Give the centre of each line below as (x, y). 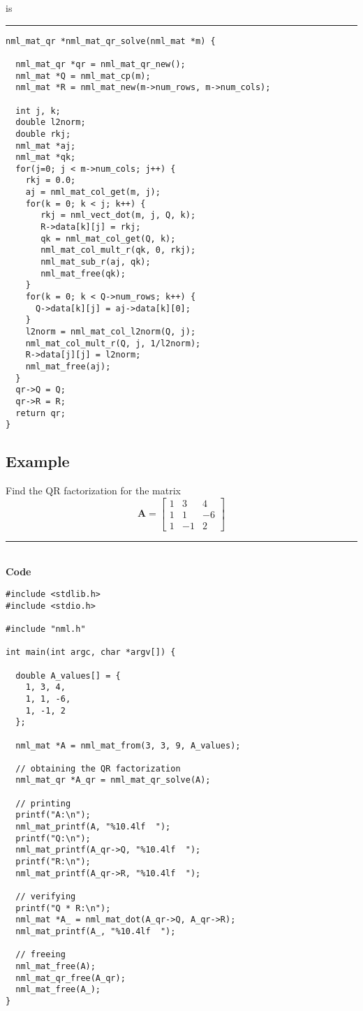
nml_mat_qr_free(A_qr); (71, 978)
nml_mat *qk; (46, 157)
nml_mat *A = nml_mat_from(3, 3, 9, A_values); (128, 745)
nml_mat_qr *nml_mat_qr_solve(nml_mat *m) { (111, 41)
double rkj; (43, 134)
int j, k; (38, 111)
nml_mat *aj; (46, 146)
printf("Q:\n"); (53, 838)
